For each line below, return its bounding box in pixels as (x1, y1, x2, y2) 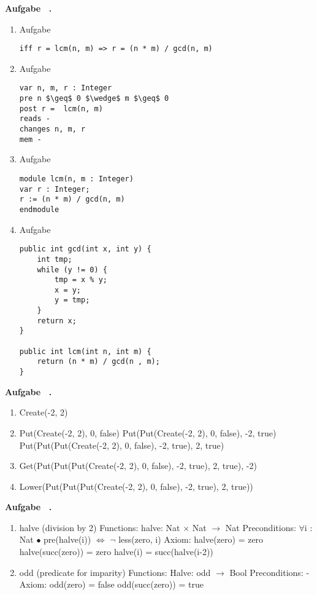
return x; (37, 316, 77, 325)
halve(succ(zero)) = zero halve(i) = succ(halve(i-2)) (19, 545, 213, 558)
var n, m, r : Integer (19, 84, 112, 93)
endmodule (19, 205, 59, 214)
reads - (19, 114, 50, 124)
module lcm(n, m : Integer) (19, 174, 134, 183)
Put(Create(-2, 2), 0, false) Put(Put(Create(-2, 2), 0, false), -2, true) (19, 426, 277, 439)
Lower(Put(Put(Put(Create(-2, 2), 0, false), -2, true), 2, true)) (19, 479, 253, 492)
